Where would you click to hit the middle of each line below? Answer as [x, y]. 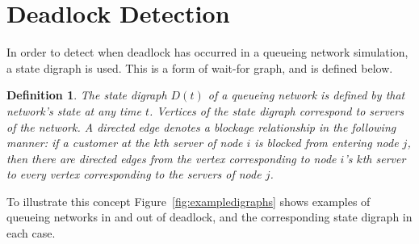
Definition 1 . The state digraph [87, 95]
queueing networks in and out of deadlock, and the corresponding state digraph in [209, 217]
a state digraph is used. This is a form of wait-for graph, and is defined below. [200, 67]
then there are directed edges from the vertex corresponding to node [172, 158]
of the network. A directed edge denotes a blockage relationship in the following [201, 126]
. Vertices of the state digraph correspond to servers [276, 110]
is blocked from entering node [327, 143]
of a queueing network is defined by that [306, 95]
